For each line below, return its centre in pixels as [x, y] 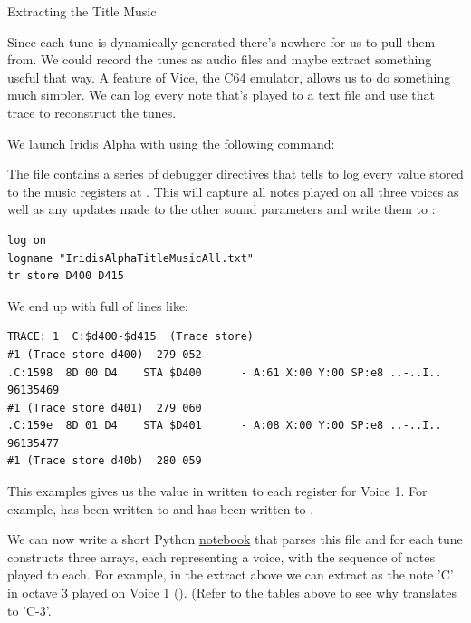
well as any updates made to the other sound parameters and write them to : [221, 209]
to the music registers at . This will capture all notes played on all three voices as [233, 191]
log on [27, 240]
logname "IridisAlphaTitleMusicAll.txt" [131, 258]
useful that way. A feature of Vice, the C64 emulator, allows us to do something [229, 77]
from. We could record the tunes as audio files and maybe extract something [220, 59]
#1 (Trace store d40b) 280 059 [105, 461]
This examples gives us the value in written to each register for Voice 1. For [217, 491]
